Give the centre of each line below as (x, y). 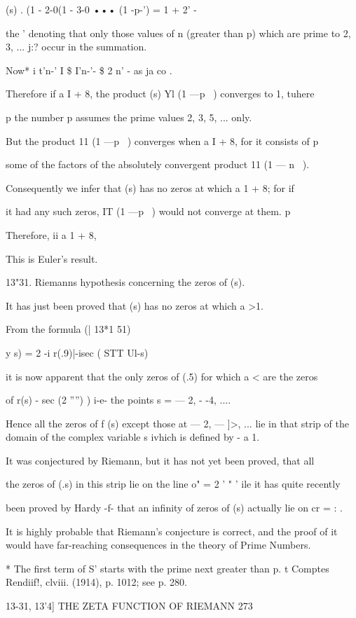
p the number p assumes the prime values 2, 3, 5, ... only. (129, 117)
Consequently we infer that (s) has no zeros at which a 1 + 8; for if (150, 187)
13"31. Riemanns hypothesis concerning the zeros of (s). (125, 282)
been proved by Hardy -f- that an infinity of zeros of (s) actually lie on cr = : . (174, 508)
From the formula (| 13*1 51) (68, 329)
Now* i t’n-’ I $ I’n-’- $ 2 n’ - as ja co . (89, 70)
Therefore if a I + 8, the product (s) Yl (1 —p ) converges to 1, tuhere (160, 94)
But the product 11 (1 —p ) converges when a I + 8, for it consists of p (162, 140)
